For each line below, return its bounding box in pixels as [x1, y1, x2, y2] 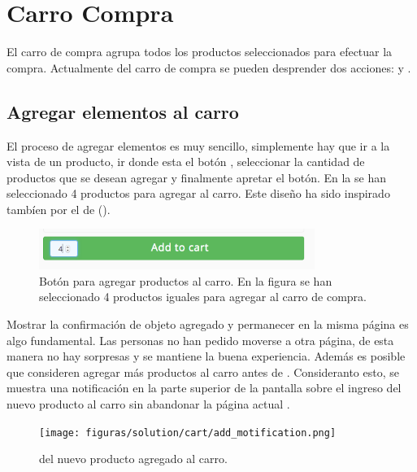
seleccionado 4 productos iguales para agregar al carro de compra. [39, 288, 367, 305]
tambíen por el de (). [7, 200, 111, 217]
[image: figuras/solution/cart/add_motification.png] [39, 426, 337, 439]
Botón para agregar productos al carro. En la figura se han [39, 272, 332, 289]
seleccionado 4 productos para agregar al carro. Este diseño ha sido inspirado [7, 185, 390, 202]
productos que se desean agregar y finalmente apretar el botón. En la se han [7, 168, 386, 186]
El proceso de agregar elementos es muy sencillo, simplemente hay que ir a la [7, 137, 390, 154]
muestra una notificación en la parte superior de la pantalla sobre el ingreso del [7, 379, 402, 396]
